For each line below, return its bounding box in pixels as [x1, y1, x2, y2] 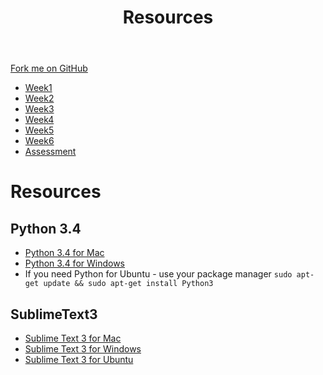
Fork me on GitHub [10, 62, 88, 75]
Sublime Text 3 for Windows [24, 343, 142, 355]
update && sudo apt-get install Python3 [43, 279, 214, 289]
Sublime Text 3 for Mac [24, 332, 122, 344]
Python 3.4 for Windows [24, 257, 126, 270]
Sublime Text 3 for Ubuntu [24, 354, 134, 365]
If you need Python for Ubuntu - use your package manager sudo [24, 268, 293, 280]
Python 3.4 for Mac [24, 247, 105, 259]
